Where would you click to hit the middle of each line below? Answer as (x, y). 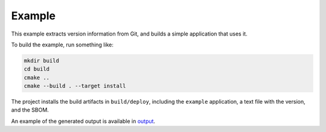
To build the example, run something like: (62, 45)
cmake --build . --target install (75, 86)
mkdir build (42, 61)
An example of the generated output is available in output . (83, 121)
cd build (37, 69)
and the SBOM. (30, 110)
